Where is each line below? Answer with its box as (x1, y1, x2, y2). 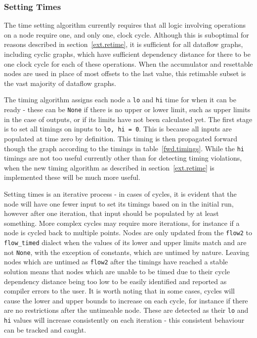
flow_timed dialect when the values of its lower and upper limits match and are (4, 237, 247, 247)
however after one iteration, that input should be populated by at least (4, 208, 219, 218)
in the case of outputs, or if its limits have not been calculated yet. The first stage (4, 114, 253, 124)
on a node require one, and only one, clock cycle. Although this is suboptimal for (4, 29, 249, 40)
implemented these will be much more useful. (4, 172, 140, 182)
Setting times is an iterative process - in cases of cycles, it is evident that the (4, 188, 237, 199)
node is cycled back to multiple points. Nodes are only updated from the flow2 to (4, 227, 252, 238)
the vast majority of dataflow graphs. (4, 78, 116, 88)
